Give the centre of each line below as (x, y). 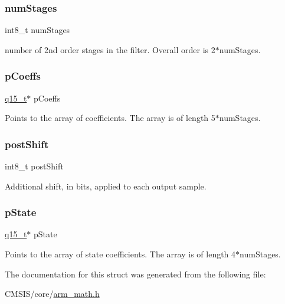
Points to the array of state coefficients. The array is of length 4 (120, 254)
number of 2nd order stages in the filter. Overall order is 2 (110, 49)
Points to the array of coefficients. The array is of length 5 (110, 118)
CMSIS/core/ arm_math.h (52, 294)
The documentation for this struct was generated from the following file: (135, 274)
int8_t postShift (34, 166)
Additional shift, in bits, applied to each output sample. (106, 186)
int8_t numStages (37, 30)
